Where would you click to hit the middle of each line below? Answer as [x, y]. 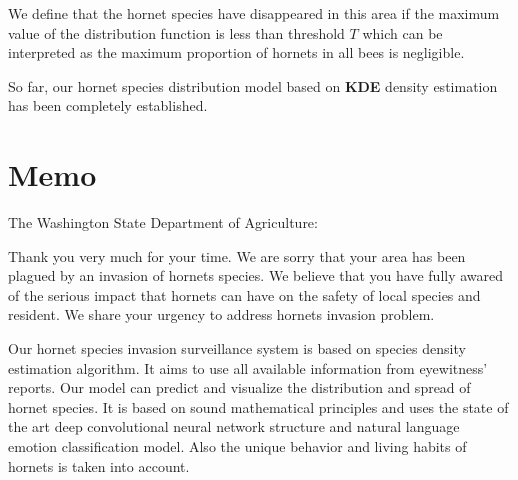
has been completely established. [108, 105]
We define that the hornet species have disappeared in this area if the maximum [254, 13]
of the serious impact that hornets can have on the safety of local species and [244, 294]
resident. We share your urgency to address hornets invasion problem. [221, 314]
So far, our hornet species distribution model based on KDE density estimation [253, 85]
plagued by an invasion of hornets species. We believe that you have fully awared [256, 275]
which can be [402, 32]
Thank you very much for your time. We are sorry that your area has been [237, 255]
